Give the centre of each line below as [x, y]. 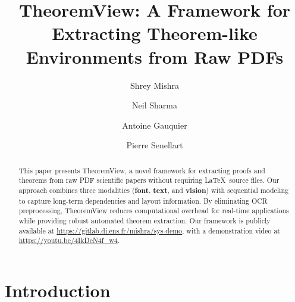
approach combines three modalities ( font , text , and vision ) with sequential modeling [153, 190]
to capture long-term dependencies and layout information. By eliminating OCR [143, 200]
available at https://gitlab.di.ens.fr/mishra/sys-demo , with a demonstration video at [149, 230]
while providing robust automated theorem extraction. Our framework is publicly [145, 220]
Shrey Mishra [155, 85]
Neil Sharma [155, 105]
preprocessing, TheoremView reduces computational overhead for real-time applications [154, 211]
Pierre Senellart [155, 145]
